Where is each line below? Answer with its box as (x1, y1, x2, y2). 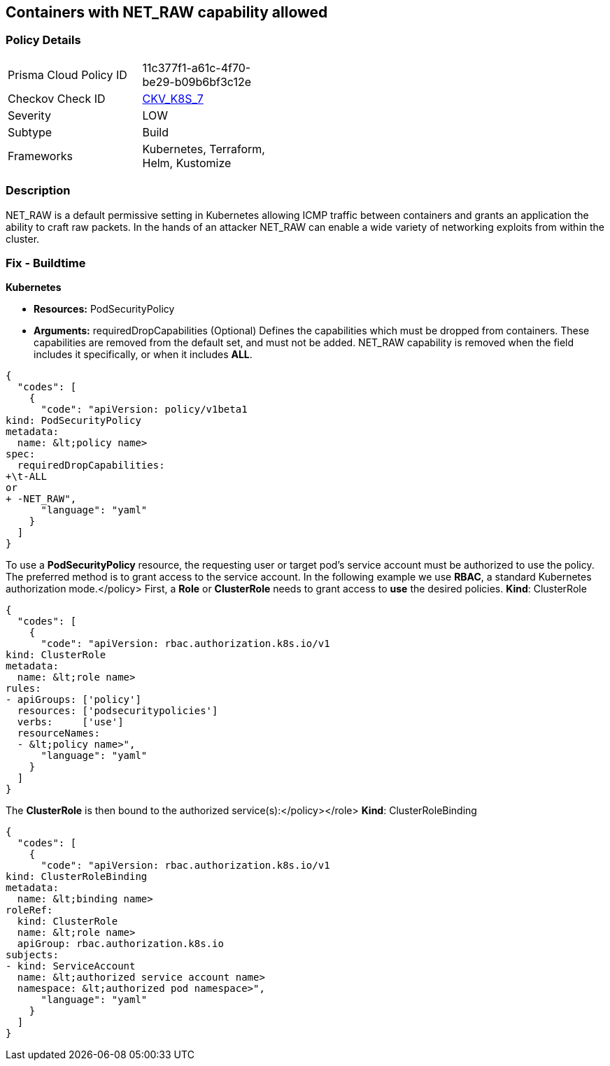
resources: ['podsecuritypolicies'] (17, 705, 218, 717)
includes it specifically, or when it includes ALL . (34, 348, 253, 361)
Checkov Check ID (8, 91, 106, 106)
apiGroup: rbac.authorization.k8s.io (17, 938, 224, 950)
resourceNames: (17, 727, 100, 739)
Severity (8, 108, 51, 122)
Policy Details (6, 33, 81, 48)
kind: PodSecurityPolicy (6, 415, 141, 427)
